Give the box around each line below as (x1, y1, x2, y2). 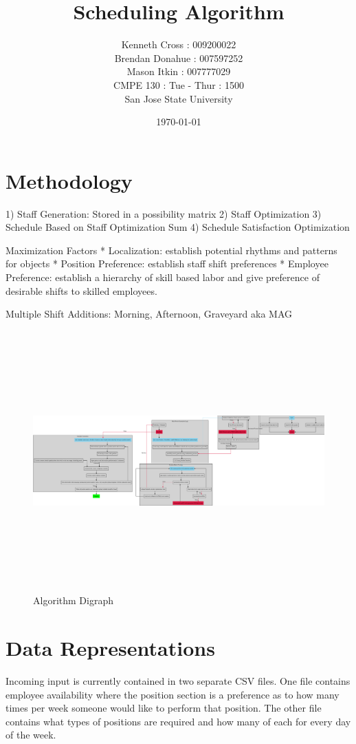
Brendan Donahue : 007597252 (114, 50, 243, 65)
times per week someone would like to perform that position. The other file (5, 701, 322, 715)
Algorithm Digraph (33, 593, 113, 608)
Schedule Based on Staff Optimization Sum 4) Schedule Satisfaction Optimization (5, 220, 350, 234)
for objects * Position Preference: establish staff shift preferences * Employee (5, 256, 329, 271)
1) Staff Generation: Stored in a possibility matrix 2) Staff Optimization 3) (5, 206, 322, 220)
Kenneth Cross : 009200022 (121, 37, 236, 52)
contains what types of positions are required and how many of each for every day (5, 714, 351, 728)
